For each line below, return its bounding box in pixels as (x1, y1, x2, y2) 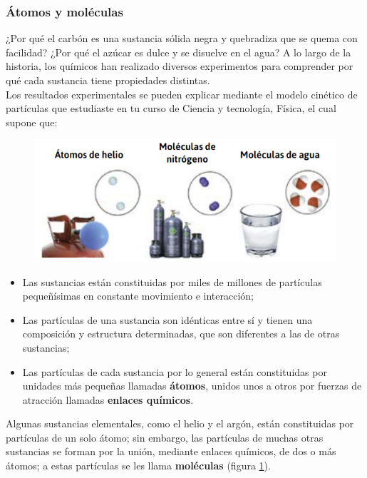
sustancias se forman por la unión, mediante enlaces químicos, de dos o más (6, 444, 336, 459)
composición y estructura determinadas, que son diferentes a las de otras (22, 326, 340, 341)
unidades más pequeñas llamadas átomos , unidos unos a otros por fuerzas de (22, 378, 362, 393)
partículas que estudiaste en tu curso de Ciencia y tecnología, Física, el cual (6, 101, 336, 116)
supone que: (6, 114, 58, 129)
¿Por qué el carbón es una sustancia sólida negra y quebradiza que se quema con (6, 31, 358, 46)
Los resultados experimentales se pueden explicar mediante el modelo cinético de (6, 86, 358, 101)
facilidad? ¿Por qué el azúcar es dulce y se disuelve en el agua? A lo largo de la (6, 44, 351, 59)
